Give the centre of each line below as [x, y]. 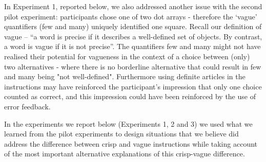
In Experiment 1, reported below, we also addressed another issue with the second [133, 6]
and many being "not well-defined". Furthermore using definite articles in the [125, 76]
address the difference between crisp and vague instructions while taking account [131, 143]
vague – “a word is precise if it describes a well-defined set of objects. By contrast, [133, 36]
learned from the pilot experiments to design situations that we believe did [121, 134]
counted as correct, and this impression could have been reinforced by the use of [130, 96]
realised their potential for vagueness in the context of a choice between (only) [127, 56]
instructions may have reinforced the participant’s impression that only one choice [133, 86]
